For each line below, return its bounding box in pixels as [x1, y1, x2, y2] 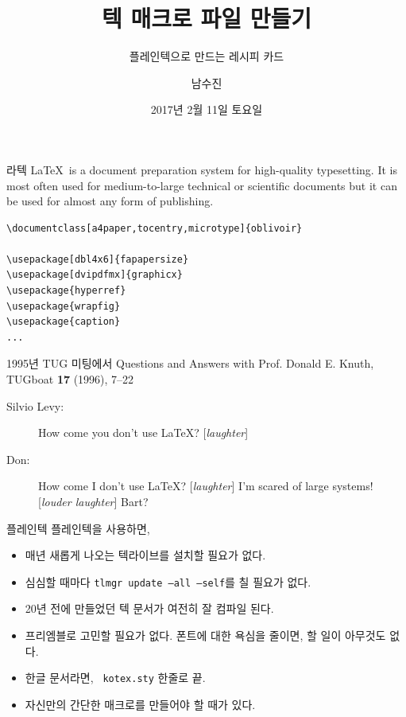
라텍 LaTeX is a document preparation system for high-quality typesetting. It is [6, 161, 397, 177]
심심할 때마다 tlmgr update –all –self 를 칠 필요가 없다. [25, 573, 311, 590]
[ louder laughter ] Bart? [38, 493, 149, 509]
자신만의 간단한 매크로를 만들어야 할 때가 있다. [25, 696, 256, 712]
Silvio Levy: [6, 397, 64, 414]
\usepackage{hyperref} [6, 285, 126, 297]
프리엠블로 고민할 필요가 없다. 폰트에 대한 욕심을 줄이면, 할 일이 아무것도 [25, 627, 386, 644]
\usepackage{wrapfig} [6, 300, 121, 312]
